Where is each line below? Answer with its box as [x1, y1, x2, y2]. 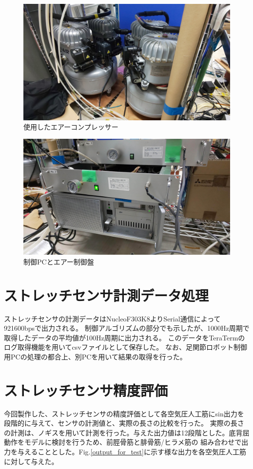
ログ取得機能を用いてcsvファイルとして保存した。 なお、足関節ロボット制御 [4, 342, 247, 352]
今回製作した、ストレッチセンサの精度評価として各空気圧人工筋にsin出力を [4, 408, 244, 418]
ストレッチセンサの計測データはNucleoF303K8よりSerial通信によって [4, 313, 221, 323]
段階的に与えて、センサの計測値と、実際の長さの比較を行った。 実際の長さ [4, 418, 244, 428]
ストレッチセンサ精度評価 [4, 380, 168, 400]
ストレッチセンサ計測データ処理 [4, 285, 209, 305]
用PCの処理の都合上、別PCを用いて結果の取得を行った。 [4, 351, 187, 361]
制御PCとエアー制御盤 [23, 256, 94, 266]
